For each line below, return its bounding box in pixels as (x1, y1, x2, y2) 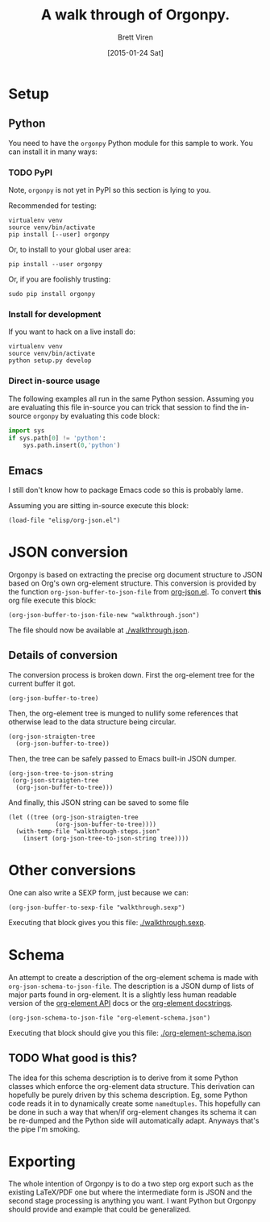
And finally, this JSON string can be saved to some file (8, 797, 189, 807)
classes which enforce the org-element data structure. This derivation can (8, 1081, 255, 1091)
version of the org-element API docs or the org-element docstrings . (8, 998, 233, 1007)
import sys (8, 426, 45, 435)
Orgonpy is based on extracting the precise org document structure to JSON (8, 570, 263, 580)
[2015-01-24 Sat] (107, 48, 164, 57)
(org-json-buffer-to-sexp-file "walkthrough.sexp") (8, 903, 185, 911)
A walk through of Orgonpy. (40, 6, 231, 24)
